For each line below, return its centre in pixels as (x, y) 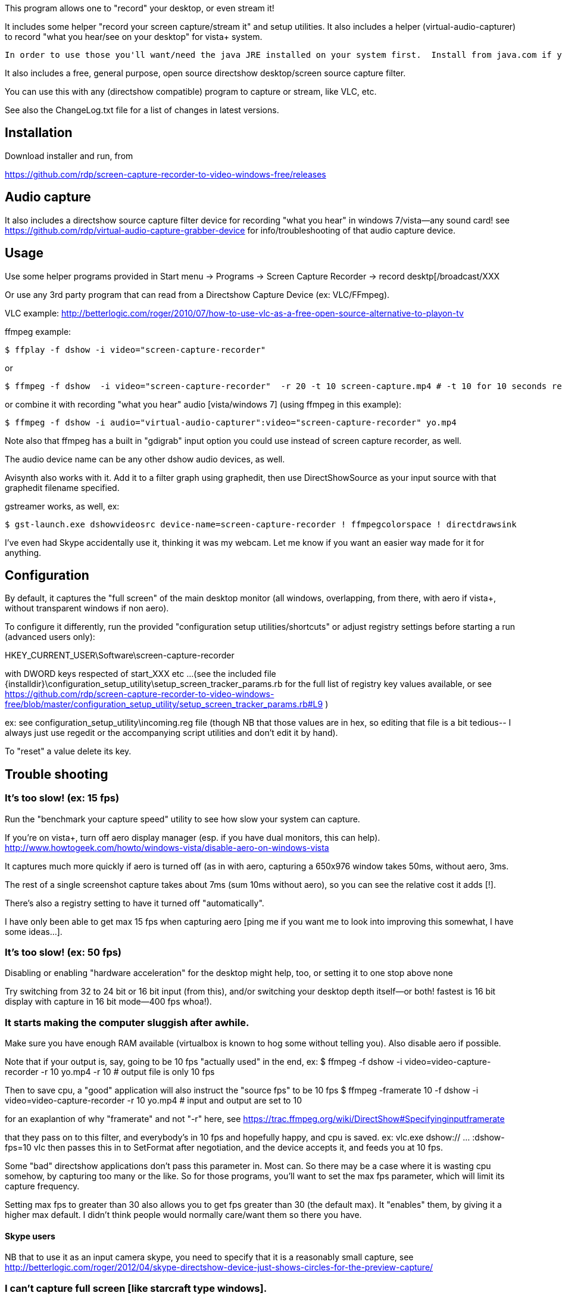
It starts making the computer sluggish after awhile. (127, 1022)
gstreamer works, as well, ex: (62, 506)
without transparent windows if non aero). (87, 608)
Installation (39, 133)
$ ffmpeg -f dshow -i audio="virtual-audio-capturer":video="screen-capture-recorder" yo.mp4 (231, 422)
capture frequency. (42, 1186)
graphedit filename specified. (62, 487)
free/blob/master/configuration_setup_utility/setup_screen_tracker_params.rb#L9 (164, 704)
